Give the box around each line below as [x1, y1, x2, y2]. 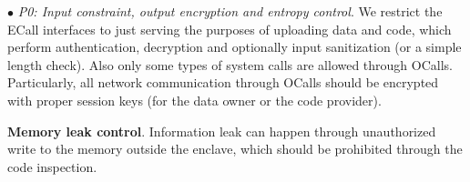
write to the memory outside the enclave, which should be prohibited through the [7, 139, 463, 158]
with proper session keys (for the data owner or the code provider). [7, 90, 382, 109]
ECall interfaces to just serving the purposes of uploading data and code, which [7, 19, 452, 38]
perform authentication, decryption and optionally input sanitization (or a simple [7, 37, 462, 56]
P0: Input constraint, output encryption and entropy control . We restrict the [17, 2, 443, 20]
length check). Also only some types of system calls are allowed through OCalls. [7, 55, 454, 74]
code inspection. [7, 157, 97, 176]
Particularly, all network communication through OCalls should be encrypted [7, 73, 439, 92]
